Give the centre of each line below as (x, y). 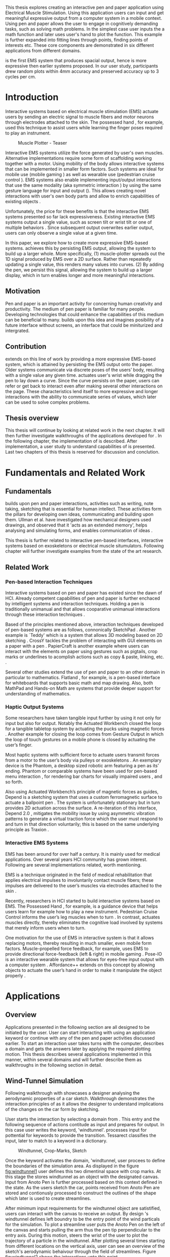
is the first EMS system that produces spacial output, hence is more (76, 60)
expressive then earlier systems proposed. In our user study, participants (82, 66)
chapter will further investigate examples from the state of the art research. (84, 551)
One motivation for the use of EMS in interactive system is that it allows (80, 938)
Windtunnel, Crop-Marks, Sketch (53, 1151)
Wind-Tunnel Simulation (44, 1081)
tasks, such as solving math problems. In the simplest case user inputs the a (85, 29)
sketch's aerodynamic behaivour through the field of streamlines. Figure (81, 1251)
